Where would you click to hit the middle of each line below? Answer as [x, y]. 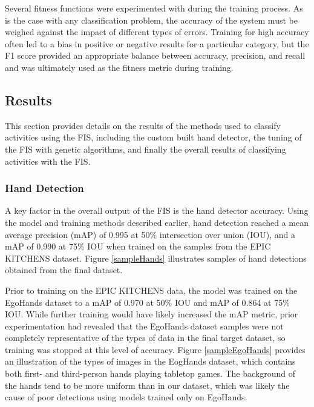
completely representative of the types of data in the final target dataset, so [145, 338]
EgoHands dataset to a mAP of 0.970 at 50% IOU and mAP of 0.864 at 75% [147, 302]
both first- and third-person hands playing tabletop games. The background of [150, 373]
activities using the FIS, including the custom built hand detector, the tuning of [153, 137]
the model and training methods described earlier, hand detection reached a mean [157, 222]
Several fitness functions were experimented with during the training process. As [154, 8]
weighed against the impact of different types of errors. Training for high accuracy [157, 32]
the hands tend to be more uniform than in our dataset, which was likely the [147, 385]
